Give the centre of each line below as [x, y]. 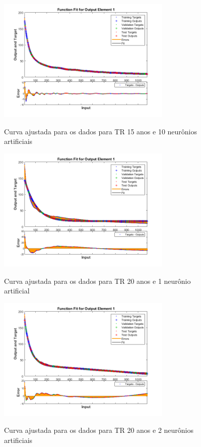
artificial [17, 291]
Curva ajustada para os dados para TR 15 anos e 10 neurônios [101, 131]
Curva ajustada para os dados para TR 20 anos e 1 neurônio [97, 281]
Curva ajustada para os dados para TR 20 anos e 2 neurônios [99, 430]
